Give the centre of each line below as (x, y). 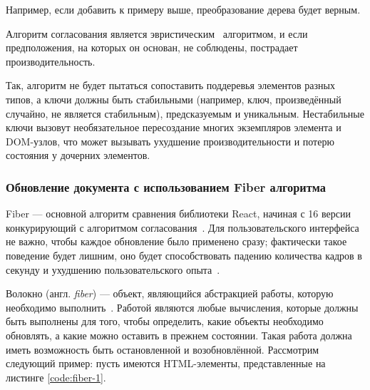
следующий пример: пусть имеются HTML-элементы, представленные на (166, 363)
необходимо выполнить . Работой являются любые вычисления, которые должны (182, 307)
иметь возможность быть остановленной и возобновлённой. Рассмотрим (163, 349)
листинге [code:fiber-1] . (56, 377)
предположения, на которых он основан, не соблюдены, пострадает (152, 47)
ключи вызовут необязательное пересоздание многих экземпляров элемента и (174, 127)
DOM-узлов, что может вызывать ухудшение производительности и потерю (170, 141)
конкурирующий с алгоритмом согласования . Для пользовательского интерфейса (183, 227)
